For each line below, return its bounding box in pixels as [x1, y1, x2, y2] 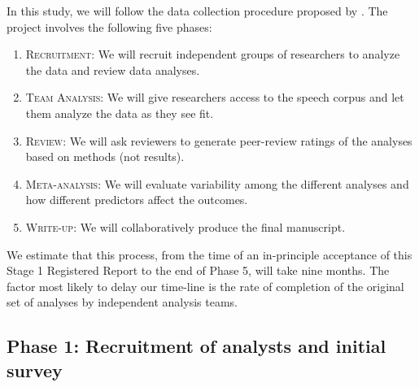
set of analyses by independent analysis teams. [7, 294, 238, 311]
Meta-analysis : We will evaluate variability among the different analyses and [25, 175, 409, 192]
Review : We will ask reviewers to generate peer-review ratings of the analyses [25, 132, 412, 149]
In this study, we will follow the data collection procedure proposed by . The [7, 2, 388, 19]
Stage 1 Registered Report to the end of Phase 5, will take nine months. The [7, 262, 390, 279]
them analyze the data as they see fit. [25, 104, 214, 121]
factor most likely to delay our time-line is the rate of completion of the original [7, 277, 404, 294]
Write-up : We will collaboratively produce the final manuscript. [25, 218, 346, 235]
